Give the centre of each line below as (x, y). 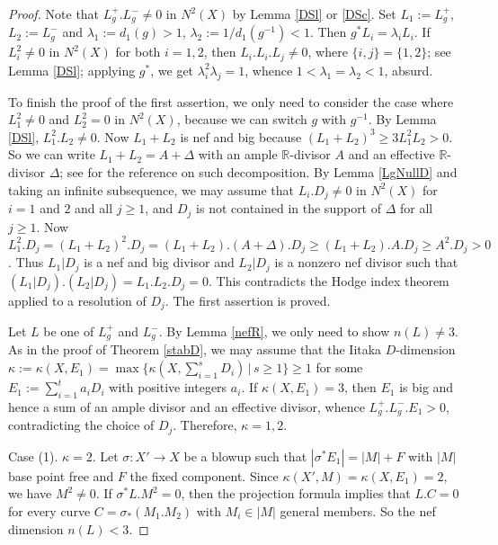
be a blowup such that (245, 456)
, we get (172, 70)
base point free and (61, 475)
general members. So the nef (358, 510)
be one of (69, 331)
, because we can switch (242, 119)
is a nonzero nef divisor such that (366, 262)
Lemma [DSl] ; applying (72, 70)
